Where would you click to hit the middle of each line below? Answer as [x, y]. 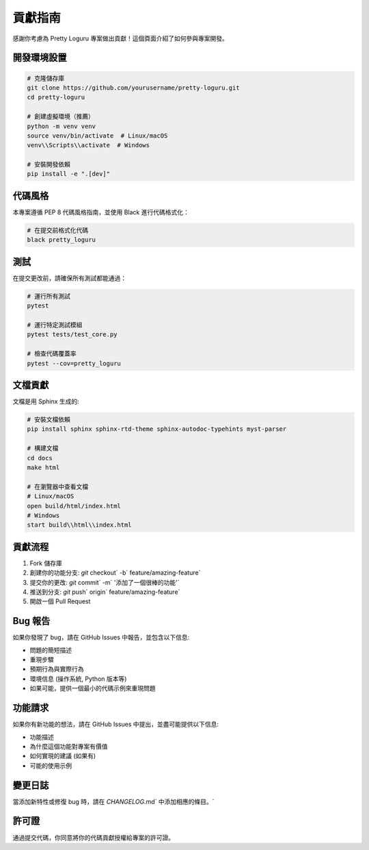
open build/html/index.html [74, 506]
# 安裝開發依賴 [49, 165]
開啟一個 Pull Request [60, 601]
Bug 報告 [31, 621]
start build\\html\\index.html [80, 525]
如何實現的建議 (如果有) [63, 756]
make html [43, 467]
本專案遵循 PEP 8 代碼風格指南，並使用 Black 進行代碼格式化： [101, 212]
